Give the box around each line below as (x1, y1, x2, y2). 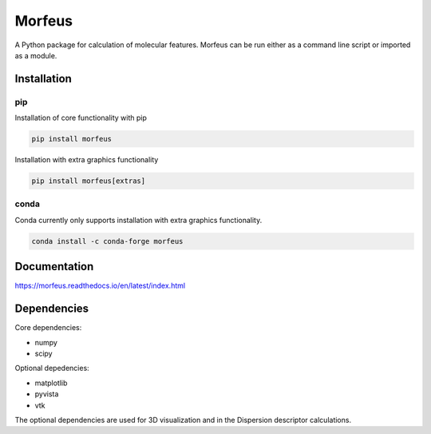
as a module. (14, 50, 57, 60)
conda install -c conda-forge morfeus (31, 237, 184, 245)
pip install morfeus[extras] (31, 177, 146, 185)
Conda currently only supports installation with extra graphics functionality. (14, 215, 263, 225)
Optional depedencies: (14, 364, 89, 373)
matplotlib (34, 378, 68, 388)
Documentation (14, 260, 94, 273)
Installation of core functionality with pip (14, 113, 148, 123)
